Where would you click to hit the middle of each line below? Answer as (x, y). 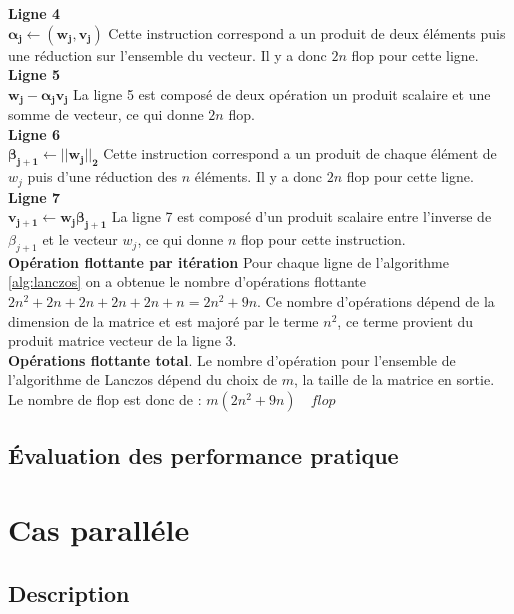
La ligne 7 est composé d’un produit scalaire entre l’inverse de (301, 216)
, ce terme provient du (405, 320)
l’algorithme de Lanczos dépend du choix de (143, 379)
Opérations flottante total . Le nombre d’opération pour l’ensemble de (232, 359)
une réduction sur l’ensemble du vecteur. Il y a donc (167, 54)
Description (69, 592)
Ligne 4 (34, 13)
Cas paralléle (99, 528)
